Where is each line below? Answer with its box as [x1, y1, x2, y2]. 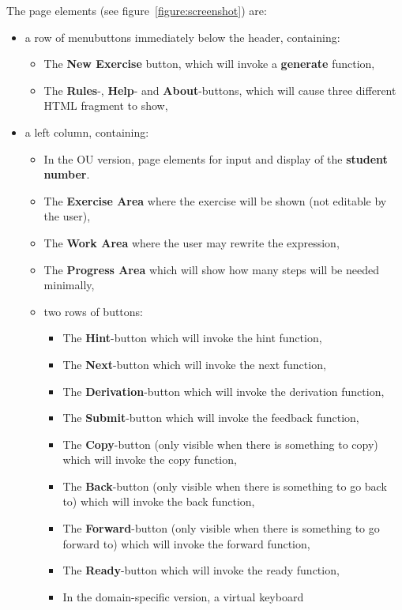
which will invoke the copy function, [62, 451, 237, 468]
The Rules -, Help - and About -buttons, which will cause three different [43, 81, 396, 98]
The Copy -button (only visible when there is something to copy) [62, 435, 378, 452]
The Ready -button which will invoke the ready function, [62, 562, 340, 578]
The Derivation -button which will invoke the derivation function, [62, 382, 385, 399]
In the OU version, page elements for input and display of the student [43, 150, 388, 167]
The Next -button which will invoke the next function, [62, 356, 326, 372]
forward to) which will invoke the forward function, [62, 535, 310, 552]
